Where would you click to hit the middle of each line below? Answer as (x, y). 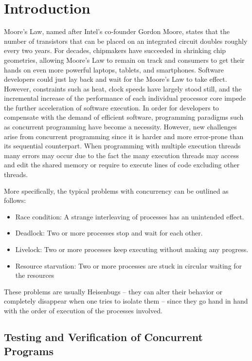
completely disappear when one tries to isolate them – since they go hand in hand (126, 301)
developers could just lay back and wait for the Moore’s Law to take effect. (116, 79)
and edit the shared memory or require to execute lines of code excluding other (122, 165)
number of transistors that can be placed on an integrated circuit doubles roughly (126, 41)
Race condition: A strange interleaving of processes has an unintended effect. (130, 216)
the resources (35, 275)
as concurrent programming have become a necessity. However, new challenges (120, 127)
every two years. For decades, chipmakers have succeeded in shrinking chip (115, 50)
